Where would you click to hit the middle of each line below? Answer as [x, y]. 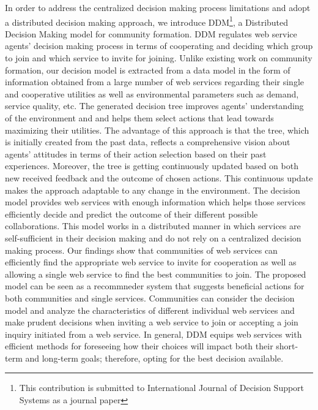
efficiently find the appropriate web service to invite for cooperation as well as [151, 262]
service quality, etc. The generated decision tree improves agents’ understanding [154, 106]
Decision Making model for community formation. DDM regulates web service [151, 33]
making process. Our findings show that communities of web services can [141, 250]
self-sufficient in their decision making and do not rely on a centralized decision [153, 237]
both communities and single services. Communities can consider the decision [150, 298]
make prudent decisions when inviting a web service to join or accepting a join [152, 322]
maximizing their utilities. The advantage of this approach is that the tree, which [157, 130]
